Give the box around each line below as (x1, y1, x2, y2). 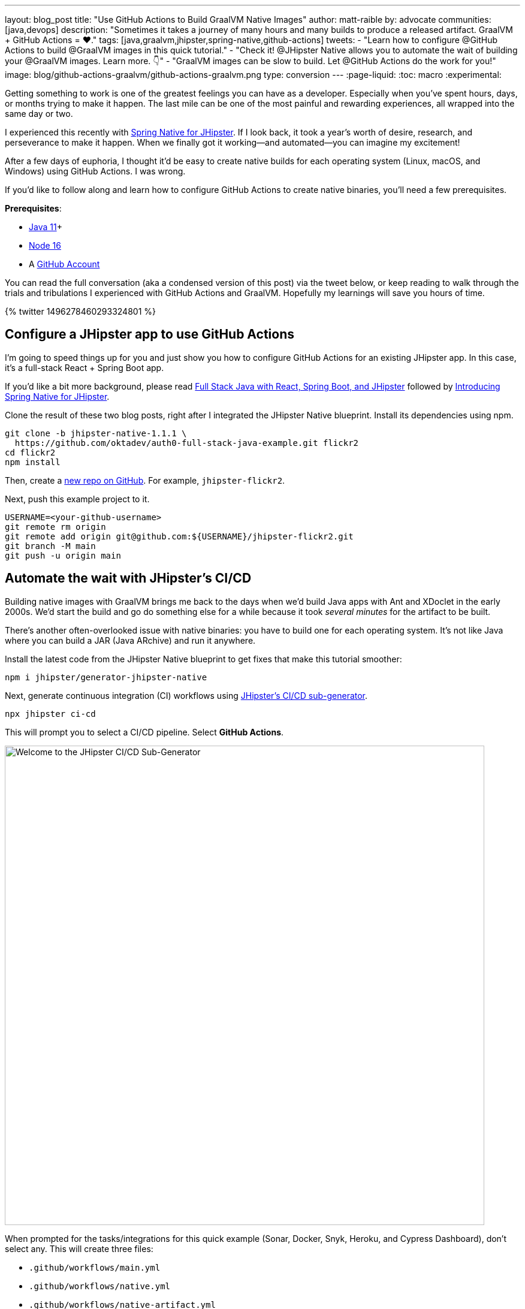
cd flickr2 (5, 447, 56, 457)
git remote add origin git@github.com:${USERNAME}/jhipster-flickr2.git (5, 531, 354, 541)
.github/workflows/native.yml (29, 1281, 171, 1291)
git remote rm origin (5, 521, 106, 532)
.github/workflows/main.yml (29, 1262, 161, 1272)
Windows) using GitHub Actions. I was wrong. (5, 166, 186, 176)
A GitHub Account (29, 259, 100, 269)
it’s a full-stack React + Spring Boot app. (5, 362, 164, 373)
